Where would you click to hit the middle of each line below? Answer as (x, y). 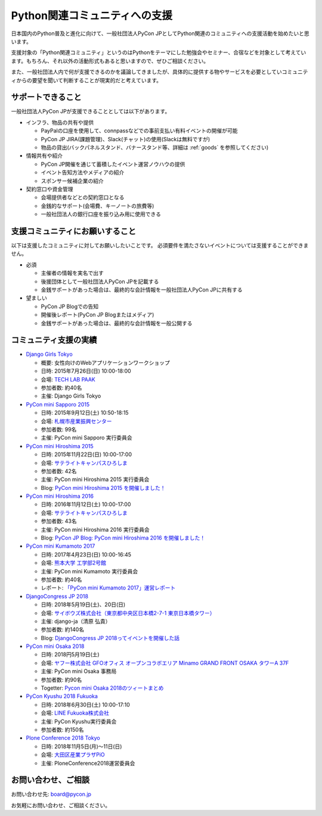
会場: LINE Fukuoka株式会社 (75, 713)
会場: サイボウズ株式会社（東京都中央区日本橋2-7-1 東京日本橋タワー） (128, 613)
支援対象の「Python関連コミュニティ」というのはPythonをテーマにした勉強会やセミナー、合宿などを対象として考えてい (159, 52)
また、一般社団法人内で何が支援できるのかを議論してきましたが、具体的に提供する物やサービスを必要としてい (147, 72)
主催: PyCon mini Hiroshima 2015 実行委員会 (95, 479)
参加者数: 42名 (59, 471)
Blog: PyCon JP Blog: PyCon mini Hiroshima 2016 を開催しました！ (123, 538)
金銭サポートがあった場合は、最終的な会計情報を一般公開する (117, 323)
